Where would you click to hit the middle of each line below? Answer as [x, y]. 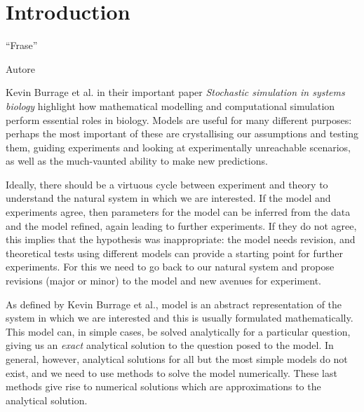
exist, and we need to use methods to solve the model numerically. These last [171, 372]
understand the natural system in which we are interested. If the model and [168, 198]
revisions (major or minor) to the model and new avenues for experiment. [164, 281]
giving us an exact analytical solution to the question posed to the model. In [170, 345]
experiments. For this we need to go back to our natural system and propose [170, 267]
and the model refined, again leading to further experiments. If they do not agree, [181, 225]
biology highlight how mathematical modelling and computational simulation [170, 105]
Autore [21, 68]
